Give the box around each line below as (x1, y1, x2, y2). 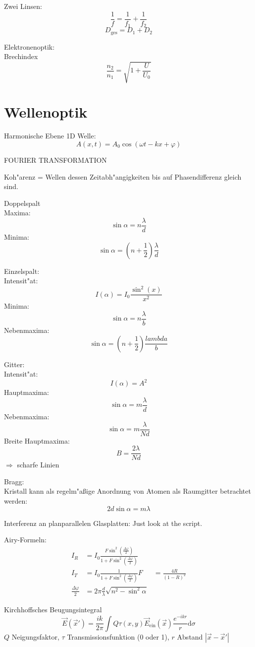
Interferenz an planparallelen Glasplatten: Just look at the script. (4, 518, 203, 528)
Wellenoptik (4, 102, 88, 122)
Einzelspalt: (4, 265, 40, 276)
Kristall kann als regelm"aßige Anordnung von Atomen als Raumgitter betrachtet (4, 486, 251, 496)
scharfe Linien (17, 459, 59, 470)
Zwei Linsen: (4, 1, 42, 11)
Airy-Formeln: (4, 534, 47, 545)
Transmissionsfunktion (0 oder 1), (67, 631, 169, 642)
